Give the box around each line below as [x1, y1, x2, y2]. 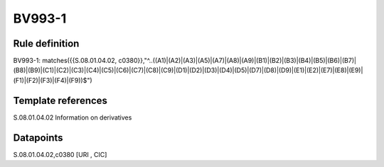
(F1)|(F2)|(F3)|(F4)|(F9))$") [13, 76, 92, 84]
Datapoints [13, 132, 63, 144]
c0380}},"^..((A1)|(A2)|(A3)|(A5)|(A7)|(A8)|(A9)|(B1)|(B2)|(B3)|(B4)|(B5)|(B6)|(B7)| [118, 57, 357, 65]
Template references [13, 94, 108, 106]
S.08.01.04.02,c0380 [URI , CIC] [13, 150, 107, 159]
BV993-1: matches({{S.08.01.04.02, [13, 57, 117, 65]
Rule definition [13, 38, 80, 50]
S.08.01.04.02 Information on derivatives [13, 113, 132, 122]
